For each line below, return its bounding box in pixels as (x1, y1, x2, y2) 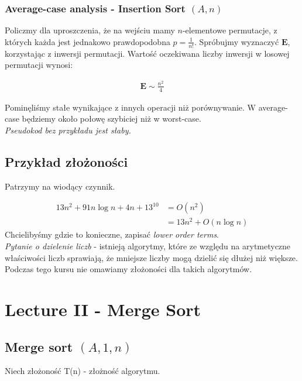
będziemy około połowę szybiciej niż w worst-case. (22, 112, 201, 125)
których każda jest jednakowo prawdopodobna (5, 35, 170, 47)
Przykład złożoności (5, 152, 128, 170)
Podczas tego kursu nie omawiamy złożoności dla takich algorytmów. (5, 263, 252, 275)
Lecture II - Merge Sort (5, 297, 201, 321)
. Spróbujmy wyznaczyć (194, 35, 279, 47)
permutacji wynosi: (5, 59, 73, 71)
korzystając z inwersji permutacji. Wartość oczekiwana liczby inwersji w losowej (5, 47, 290, 59)
